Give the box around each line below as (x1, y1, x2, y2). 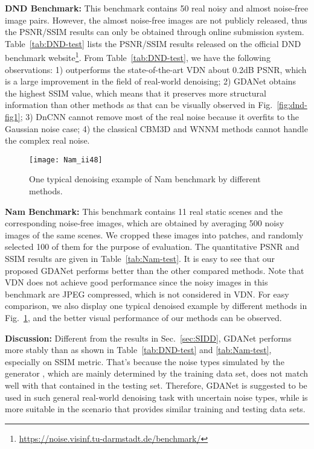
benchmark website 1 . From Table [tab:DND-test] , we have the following (5, 49, 271, 64)
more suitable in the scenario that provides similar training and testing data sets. (5, 403, 306, 415)
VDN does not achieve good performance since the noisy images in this (5, 276, 268, 288)
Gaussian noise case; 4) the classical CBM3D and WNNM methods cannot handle (5, 122, 308, 135)
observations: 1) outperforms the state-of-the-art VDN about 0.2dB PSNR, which (5, 63, 307, 75)
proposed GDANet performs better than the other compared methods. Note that (5, 264, 304, 276)
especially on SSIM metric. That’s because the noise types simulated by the (5, 355, 284, 368)
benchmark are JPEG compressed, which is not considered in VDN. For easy (5, 287, 289, 300)
